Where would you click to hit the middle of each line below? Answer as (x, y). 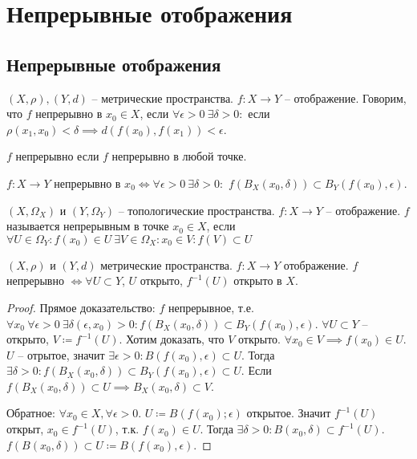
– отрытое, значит (61, 354)
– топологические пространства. (196, 210)
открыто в (258, 280)
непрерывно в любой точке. (179, 156)
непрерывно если (57, 156)
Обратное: (31, 413)
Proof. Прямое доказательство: (81, 307)
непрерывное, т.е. (211, 307)
